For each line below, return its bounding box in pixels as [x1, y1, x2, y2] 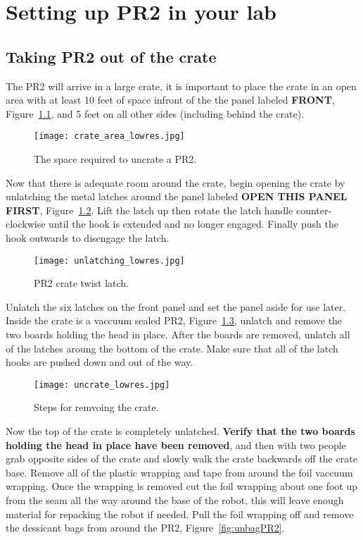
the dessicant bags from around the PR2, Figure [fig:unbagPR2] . [6, 520, 285, 535]
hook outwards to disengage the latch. [6, 230, 170, 245]
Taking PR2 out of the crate [6, 45, 217, 67]
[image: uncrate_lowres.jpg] [34, 379, 170, 390]
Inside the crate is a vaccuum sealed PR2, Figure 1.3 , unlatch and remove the [6, 313, 343, 328]
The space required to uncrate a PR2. [34, 152, 197, 166]
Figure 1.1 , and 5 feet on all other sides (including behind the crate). [6, 106, 305, 121]
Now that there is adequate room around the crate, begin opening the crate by [6, 175, 345, 190]
